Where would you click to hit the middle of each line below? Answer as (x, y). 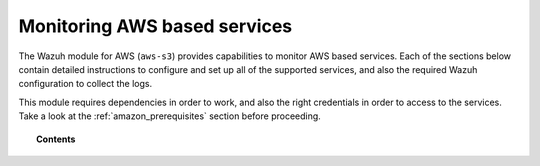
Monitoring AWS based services (155, 26)
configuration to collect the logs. (85, 84)
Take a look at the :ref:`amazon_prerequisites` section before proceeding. (170, 116)
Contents (56, 139)
